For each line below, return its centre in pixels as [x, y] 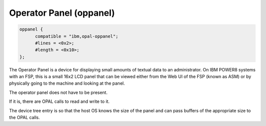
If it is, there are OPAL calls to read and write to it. [59, 101]
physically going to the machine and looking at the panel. [67, 83]
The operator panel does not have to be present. [58, 92]
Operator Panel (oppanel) [62, 13]
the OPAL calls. [25, 118]
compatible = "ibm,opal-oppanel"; [77, 36]
